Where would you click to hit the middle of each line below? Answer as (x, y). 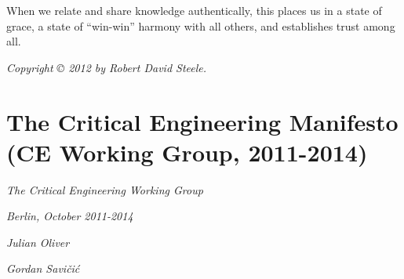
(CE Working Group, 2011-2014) (187, 152)
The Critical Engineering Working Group (105, 189)
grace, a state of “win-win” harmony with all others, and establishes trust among (201, 25)
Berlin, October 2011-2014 (70, 216)
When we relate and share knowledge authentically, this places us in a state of (194, 10)
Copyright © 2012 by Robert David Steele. (107, 67)
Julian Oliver (38, 242)
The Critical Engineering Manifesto (202, 121)
